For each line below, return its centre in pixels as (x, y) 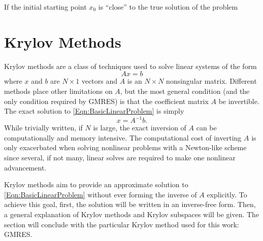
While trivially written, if (43, 128)
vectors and (100, 81)
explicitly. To (227, 194)
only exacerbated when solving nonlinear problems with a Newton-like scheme (125, 147)
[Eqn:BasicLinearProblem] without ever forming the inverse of (101, 194)
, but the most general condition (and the (185, 91)
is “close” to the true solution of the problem (168, 7)
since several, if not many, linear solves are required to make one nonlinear (120, 157)
